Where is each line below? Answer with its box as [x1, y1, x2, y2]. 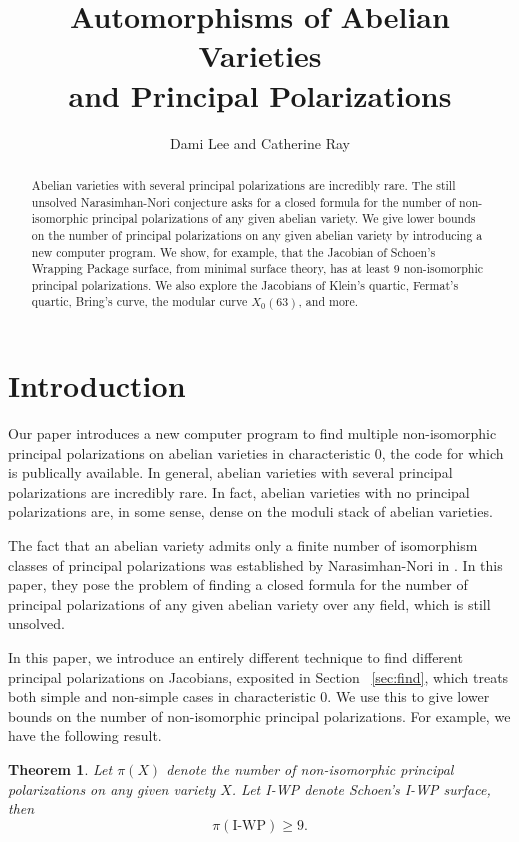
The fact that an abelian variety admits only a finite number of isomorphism [8, 535, 478, 556]
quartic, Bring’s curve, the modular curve [31, 293, 248, 310]
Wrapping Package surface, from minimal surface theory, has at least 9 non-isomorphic [31, 260, 484, 277]
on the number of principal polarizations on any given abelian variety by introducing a [31, 226, 483, 243]
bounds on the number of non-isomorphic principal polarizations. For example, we [8, 705, 511, 726]
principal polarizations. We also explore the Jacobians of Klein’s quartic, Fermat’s [31, 276, 459, 293]
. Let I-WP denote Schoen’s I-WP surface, [231, 778, 491, 799]
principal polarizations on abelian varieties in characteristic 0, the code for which [8, 442, 504, 463]
